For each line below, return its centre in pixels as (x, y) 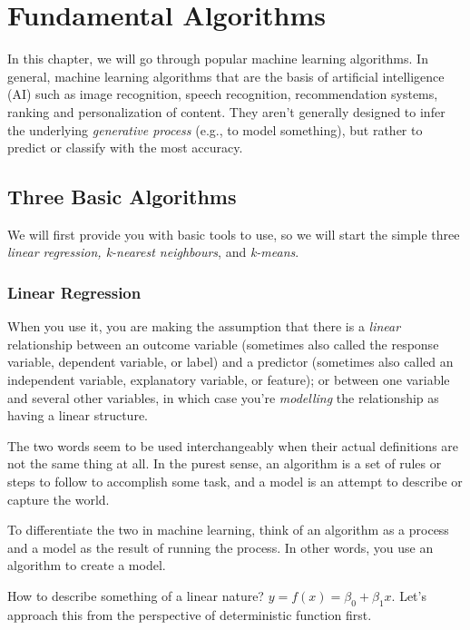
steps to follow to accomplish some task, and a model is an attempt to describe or (235, 482)
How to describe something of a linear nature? (136, 596)
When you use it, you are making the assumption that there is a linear (204, 326)
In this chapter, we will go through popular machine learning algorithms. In (218, 59)
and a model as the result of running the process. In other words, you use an (220, 547)
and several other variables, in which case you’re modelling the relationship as (223, 397)
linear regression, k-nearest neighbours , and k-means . (153, 252)
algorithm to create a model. (87, 565)
